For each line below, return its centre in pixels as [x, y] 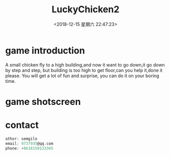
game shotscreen [43, 102]
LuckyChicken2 [86, 9]
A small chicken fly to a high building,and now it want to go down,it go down [85, 64]
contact [22, 125]
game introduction [45, 50]
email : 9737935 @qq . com [29, 143]
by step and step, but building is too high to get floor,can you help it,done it [84, 70]
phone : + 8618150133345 [29, 148]
